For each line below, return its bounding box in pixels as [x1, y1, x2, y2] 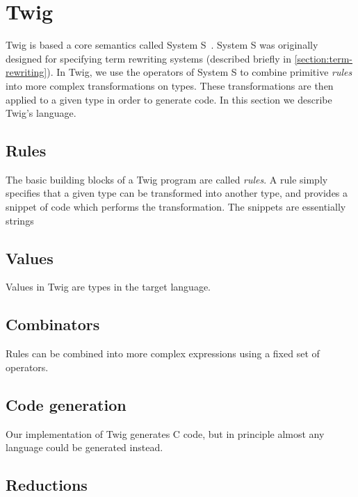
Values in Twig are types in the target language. [6, 279, 211, 294]
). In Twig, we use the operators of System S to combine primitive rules [47, 65, 352, 79]
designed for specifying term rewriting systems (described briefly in [6, 51, 291, 65]
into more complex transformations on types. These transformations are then [6, 78, 334, 92]
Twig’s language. [6, 106, 76, 120]
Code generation [6, 393, 127, 415]
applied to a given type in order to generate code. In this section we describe [6, 92, 332, 106]
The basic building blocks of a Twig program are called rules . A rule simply [6, 172, 328, 186]
